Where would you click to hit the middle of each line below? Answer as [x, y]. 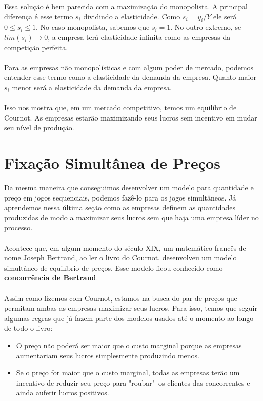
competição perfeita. [36, 47]
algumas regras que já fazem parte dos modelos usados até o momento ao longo [129, 318]
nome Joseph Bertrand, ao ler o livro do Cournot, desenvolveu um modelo [120, 258]
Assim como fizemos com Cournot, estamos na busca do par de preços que [121, 298]
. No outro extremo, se [206, 27]
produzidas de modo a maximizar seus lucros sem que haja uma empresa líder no [131, 217]
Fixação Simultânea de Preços [112, 163]
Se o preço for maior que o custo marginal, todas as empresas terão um [128, 373]
